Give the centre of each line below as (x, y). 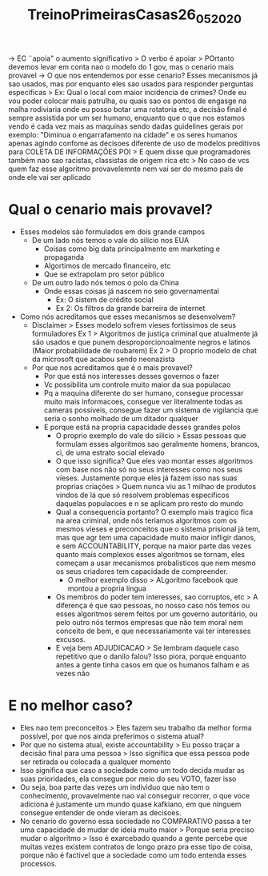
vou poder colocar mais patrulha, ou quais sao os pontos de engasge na (128, 101)
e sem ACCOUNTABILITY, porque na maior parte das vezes (154, 546)
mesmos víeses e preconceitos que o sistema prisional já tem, (158, 528)
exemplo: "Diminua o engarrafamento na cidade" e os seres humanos (123, 134)
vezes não (73, 673)
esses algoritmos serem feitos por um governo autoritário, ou (156, 614)
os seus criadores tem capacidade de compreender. (142, 571)
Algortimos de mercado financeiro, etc (107, 265)
